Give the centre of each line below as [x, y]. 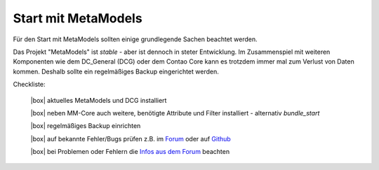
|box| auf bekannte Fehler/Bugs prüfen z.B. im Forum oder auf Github [131, 139]
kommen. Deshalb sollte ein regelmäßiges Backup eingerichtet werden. [116, 71]
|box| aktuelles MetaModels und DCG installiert [99, 100]
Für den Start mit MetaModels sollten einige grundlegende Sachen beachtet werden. [135, 39]
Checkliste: [29, 85]
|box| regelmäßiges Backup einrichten [86, 126]
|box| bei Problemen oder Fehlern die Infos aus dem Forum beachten [130, 152]
